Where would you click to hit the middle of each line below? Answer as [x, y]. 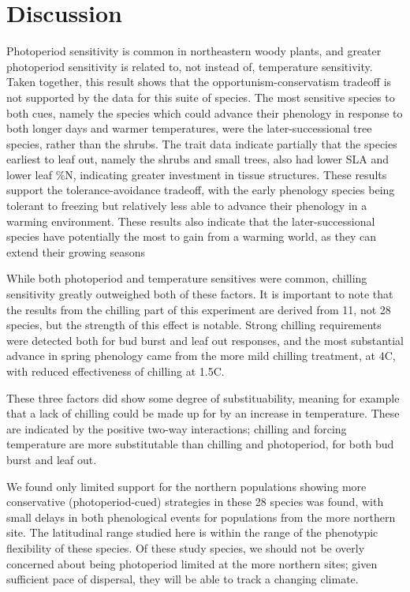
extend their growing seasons [76, 251]
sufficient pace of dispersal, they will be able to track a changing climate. [183, 579]
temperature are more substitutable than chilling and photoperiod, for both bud [200, 444]
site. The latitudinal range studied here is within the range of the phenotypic [192, 532]
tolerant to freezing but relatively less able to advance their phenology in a [187, 206]
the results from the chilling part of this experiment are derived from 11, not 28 [199, 309]
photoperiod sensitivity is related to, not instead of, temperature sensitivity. [190, 66]
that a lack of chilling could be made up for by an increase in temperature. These [203, 413]
